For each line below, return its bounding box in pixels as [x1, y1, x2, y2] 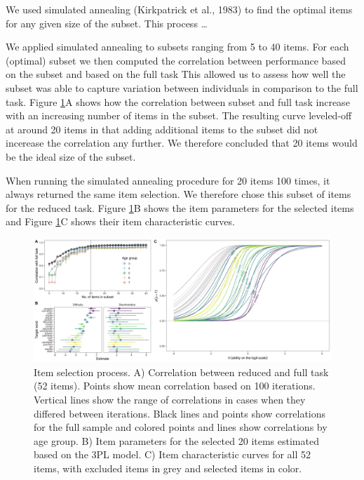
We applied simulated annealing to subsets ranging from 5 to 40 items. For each [6, 39, 349, 54]
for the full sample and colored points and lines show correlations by [34, 420, 328, 434]
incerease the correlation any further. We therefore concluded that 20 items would [6, 135, 358, 150]
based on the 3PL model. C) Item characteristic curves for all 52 [34, 447, 311, 462]
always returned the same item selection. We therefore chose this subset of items [6, 187, 351, 201]
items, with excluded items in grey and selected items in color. [34, 461, 302, 476]
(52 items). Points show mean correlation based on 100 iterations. [34, 378, 316, 393]
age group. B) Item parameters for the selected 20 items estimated [34, 433, 319, 448]
